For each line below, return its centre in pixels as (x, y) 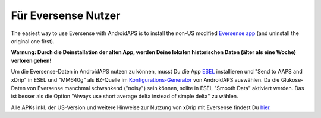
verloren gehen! (31, 60)
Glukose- (292, 79)
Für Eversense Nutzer (66, 15)
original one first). (33, 41)
